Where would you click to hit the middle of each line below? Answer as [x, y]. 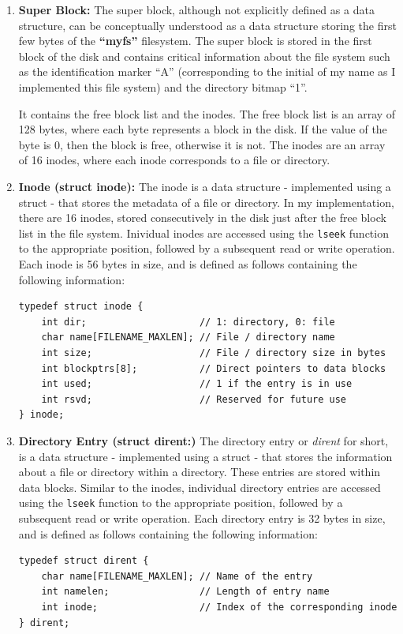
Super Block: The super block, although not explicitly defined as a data [196, 9]
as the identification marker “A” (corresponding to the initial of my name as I [207, 71]
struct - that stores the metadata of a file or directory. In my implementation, [206, 202]
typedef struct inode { [81, 307]
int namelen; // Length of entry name [185, 592]
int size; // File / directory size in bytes [214, 353]
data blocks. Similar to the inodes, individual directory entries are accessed [200, 487]
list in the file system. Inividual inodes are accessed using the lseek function [203, 233]
